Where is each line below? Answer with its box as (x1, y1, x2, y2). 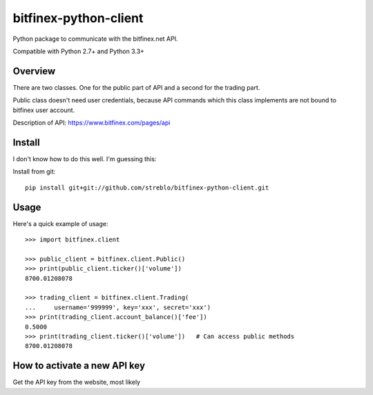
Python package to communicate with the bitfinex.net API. (12, 35, 178, 43)
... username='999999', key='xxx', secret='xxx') (25, 303, 211, 311)
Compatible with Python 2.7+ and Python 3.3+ (12, 47, 145, 55)
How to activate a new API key (12, 360, 145, 371)
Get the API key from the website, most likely (12, 378, 141, 387)
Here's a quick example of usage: (12, 219, 108, 228)
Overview (12, 65, 56, 77)
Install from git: (12, 167, 56, 176)
